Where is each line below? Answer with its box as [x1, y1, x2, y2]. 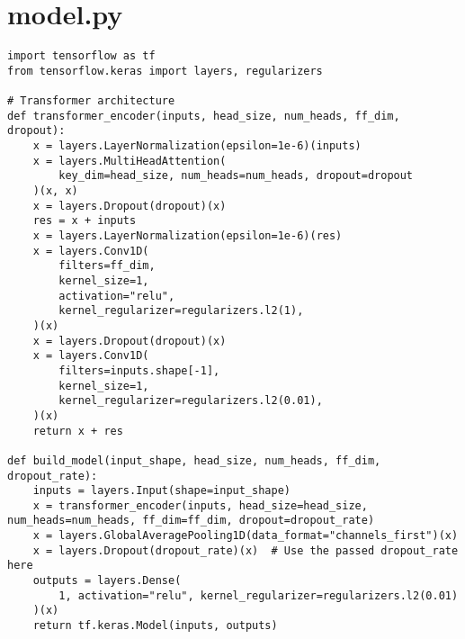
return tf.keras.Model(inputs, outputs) [32, 619, 278, 633]
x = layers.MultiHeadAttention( [32, 154, 227, 167]
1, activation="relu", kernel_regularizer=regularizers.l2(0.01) [58, 589, 459, 602]
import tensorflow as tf [7, 49, 156, 63]
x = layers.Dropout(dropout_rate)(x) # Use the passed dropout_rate [32, 544, 459, 557]
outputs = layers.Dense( [32, 574, 182, 588]
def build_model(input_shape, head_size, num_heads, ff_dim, [7, 454, 381, 467]
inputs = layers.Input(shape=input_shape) [32, 484, 291, 498]
